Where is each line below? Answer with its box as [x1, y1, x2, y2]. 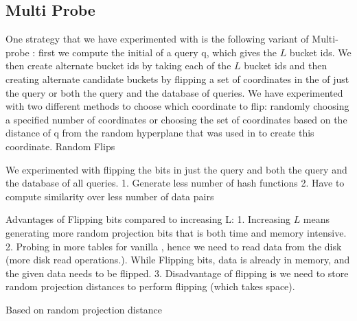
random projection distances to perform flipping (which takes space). [5, 279, 295, 294]
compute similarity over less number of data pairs [5, 189, 214, 203]
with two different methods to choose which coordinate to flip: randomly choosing [5, 99, 349, 113]
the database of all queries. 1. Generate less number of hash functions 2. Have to [5, 176, 345, 190]
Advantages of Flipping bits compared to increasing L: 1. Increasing [5, 212, 290, 226]
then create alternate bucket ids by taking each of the [5, 58, 231, 73]
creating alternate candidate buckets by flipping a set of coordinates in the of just [5, 71, 349, 86]
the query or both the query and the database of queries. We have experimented [5, 85, 343, 99]
